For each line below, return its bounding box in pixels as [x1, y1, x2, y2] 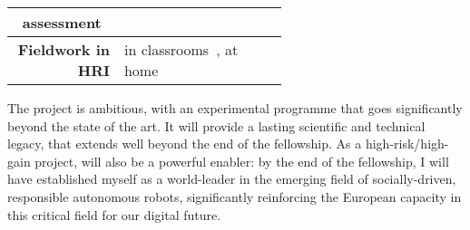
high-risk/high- [365, 134, 449, 153]
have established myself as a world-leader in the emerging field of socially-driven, [7, 169, 456, 188]
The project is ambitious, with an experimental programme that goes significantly [7, 99, 463, 117]
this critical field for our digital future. [7, 205, 221, 224]
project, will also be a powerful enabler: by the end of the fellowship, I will [34, 151, 449, 170]
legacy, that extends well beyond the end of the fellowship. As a [7, 134, 362, 153]
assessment [22, 12, 102, 33]
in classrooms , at [123, 39, 239, 60]
